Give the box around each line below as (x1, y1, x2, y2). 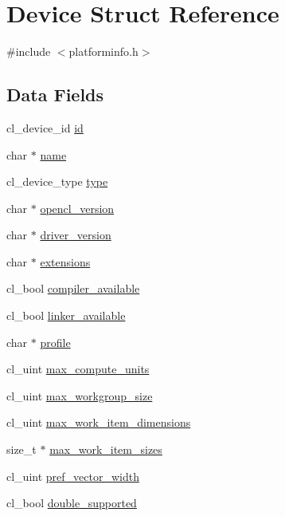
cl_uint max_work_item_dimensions (6, 414, 191, 431)
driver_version (40, 226, 111, 243)
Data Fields (6, 82, 104, 107)
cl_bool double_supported (6, 494, 137, 511)
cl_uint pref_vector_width (6, 467, 139, 484)
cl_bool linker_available (6, 307, 126, 324)
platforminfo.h (68, 43, 139, 60)
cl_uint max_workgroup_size (6, 387, 153, 404)
